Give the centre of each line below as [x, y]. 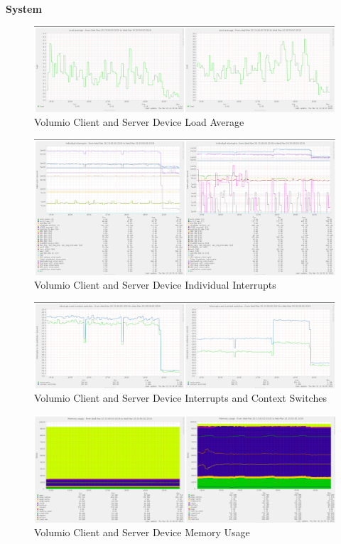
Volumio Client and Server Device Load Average [139, 122]
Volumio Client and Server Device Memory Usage [142, 532]
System [24, 9]
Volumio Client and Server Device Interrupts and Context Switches [180, 398]
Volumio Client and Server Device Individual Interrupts [155, 285]
